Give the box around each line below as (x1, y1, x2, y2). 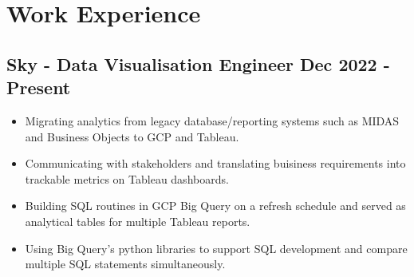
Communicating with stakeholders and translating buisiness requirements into (25, 155, 406, 172)
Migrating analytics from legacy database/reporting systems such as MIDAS (25, 112, 400, 129)
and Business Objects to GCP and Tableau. (25, 128, 239, 144)
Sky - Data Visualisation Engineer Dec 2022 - (6, 51, 390, 76)
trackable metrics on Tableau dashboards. (25, 170, 229, 187)
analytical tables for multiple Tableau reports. (25, 212, 250, 229)
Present (6, 75, 71, 100)
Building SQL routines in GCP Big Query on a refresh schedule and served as (25, 197, 406, 214)
